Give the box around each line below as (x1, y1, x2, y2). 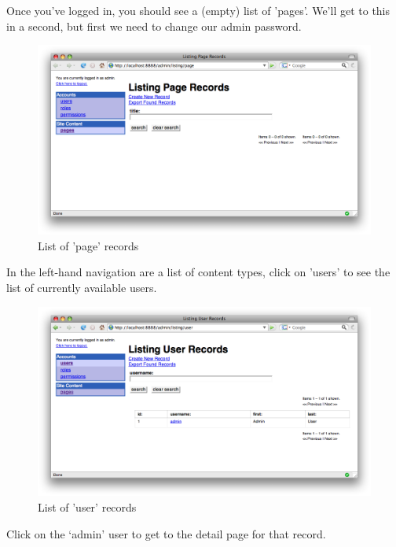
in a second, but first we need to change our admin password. (6, 17, 302, 34)
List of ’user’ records (38, 499, 137, 516)
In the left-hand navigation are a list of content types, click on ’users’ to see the (6, 264, 390, 280)
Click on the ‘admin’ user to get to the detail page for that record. (6, 525, 326, 541)
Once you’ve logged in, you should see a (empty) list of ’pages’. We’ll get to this (6, 2, 390, 18)
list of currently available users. (6, 279, 157, 295)
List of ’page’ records (38, 237, 139, 253)
